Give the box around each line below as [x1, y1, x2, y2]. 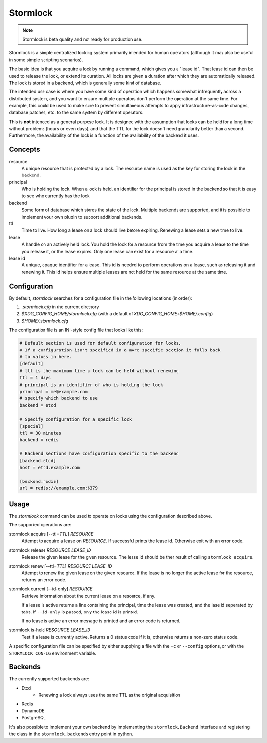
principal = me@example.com [19, 389, 88, 394]
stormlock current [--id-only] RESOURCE [9, 586, 93, 592]
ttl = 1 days [19, 375, 51, 381]
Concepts [9, 145, 40, 154]
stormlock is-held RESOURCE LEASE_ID [9, 627, 91, 633]
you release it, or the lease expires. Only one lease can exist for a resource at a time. [21, 248, 194, 254]
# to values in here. [19, 354, 72, 360]
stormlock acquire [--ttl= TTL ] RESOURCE [9, 531, 94, 537]
